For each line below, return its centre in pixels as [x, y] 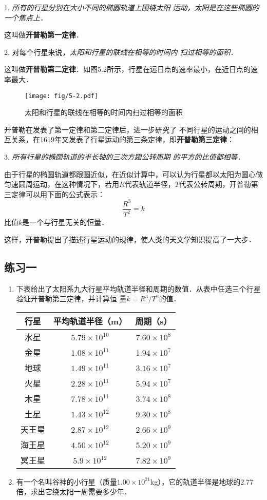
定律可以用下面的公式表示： [58, 194]
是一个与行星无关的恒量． [65, 222]
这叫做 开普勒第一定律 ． [44, 35]
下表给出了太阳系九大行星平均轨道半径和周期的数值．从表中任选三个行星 [138, 288]
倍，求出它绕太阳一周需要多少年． [74, 492]
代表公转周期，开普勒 [215, 184]
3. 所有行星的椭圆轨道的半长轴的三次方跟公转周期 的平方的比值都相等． [125, 157]
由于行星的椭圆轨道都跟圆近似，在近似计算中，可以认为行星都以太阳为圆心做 [133, 174]
